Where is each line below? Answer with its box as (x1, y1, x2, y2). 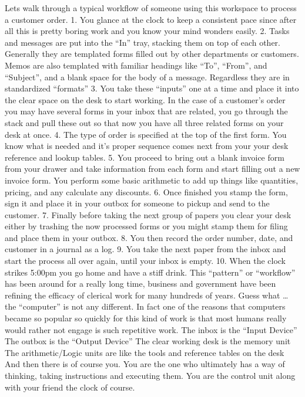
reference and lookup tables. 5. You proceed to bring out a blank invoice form (5, 151, 284, 163)
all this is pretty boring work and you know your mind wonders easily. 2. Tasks (5, 25, 290, 37)
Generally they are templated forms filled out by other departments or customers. (5, 47, 299, 60)
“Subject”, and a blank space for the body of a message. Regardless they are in (5, 70, 290, 83)
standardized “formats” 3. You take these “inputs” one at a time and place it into (5, 82, 299, 94)
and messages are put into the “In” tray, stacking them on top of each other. (5, 36, 280, 48)
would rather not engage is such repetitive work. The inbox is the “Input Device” (5, 323, 297, 335)
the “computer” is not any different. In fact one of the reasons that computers (5, 300, 286, 313)
